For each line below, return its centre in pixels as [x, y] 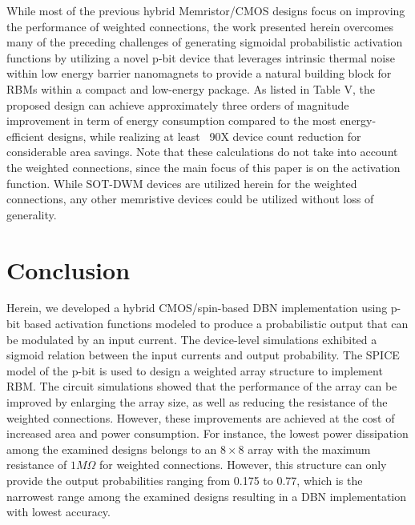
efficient [26, 136]
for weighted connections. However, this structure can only [243, 465]
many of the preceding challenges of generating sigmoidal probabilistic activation [205, 42]
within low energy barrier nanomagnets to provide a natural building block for [199, 73]
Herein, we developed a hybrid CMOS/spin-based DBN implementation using [197, 308]
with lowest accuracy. [58, 512]
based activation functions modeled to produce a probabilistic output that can [216, 324]
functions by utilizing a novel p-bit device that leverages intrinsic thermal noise [201, 57]
